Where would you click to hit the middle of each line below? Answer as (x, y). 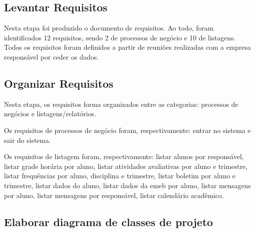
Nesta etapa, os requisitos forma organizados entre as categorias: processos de (121, 104)
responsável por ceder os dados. (52, 56)
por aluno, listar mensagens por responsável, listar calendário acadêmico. (114, 195)
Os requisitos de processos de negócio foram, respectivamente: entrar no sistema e (127, 130)
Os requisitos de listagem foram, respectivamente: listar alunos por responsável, (124, 156)
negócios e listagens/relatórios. (50, 114)
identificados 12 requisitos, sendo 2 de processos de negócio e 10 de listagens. (120, 37)
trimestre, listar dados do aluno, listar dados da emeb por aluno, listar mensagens (127, 185)
